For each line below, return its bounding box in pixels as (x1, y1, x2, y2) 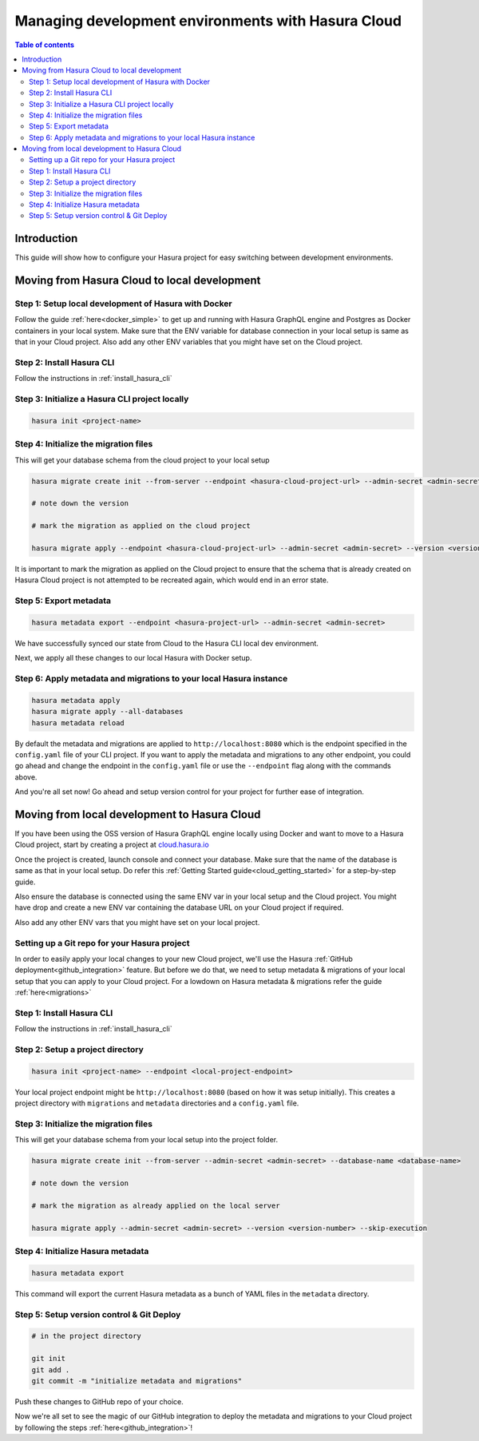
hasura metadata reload (31, 718, 125, 727)
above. (14, 772, 38, 782)
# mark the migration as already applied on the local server (31, 1201, 280, 1210)
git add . (31, 1365, 70, 1374)
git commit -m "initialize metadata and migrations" (31, 1376, 243, 1385)
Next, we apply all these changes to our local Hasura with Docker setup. (14, 653, 252, 663)
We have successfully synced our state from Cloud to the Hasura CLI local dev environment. (14, 638, 319, 648)
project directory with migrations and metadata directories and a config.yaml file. (14, 1098, 299, 1108)
